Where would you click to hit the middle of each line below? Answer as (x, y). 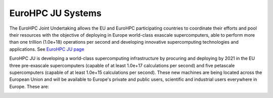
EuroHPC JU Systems (55, 13)
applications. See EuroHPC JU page (47, 49)
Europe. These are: (29, 86)
